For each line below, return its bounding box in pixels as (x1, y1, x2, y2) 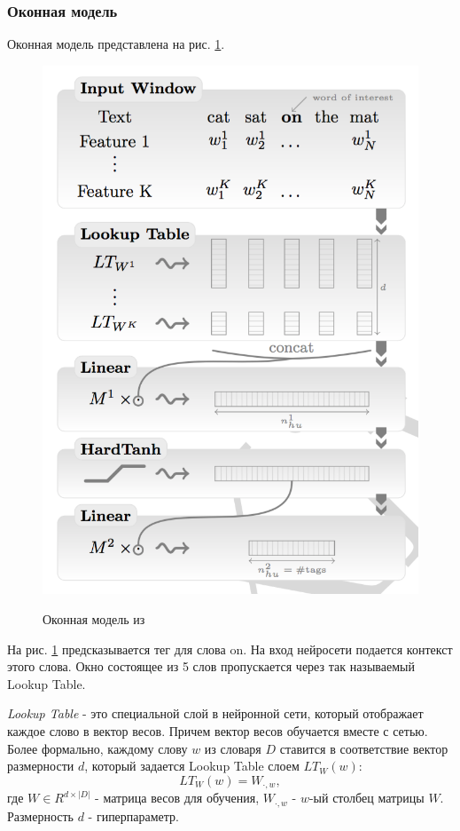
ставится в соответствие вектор (279, 739, 448, 757)
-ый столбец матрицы (308, 788, 425, 807)
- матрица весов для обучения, (95, 788, 260, 807)
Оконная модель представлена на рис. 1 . (7, 35, 225, 53)
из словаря (204, 739, 261, 757)
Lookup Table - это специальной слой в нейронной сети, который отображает (7, 704, 424, 723)
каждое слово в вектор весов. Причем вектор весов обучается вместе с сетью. (7, 721, 428, 740)
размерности (7, 756, 74, 775)
